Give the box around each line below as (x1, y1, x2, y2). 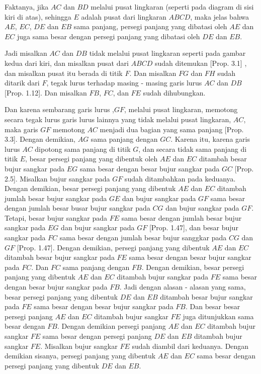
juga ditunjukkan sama (183, 311, 254, 321)
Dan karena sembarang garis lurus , (5, 104, 114, 115)
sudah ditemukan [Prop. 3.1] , (154, 57, 247, 68)
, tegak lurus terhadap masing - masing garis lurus (46, 77, 202, 88)
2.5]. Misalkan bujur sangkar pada (5, 173, 110, 183)
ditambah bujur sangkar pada (117, 271, 209, 282)
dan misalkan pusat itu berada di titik (5, 67, 123, 78)
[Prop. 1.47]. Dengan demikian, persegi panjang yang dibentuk (17, 242, 210, 252)
